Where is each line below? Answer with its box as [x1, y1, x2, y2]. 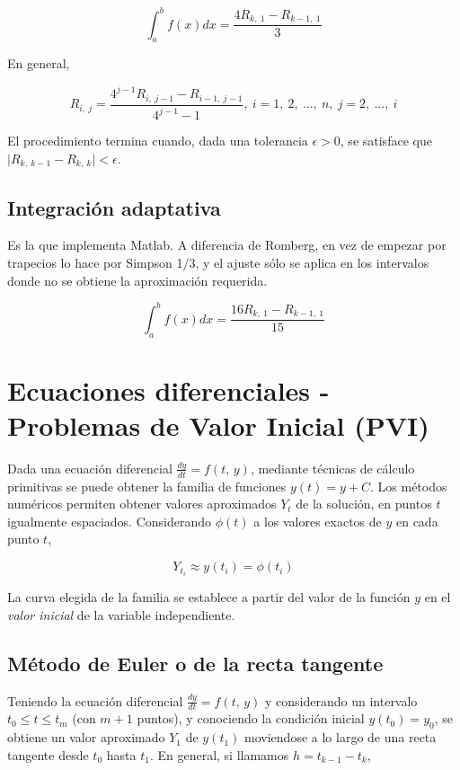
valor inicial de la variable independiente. [7, 605, 235, 624]
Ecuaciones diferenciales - [7, 371, 330, 408]
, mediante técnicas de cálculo [250, 458, 415, 477]
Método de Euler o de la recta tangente [7, 649, 384, 677]
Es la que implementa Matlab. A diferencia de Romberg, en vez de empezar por [7, 235, 447, 254]
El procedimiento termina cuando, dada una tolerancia [7, 131, 308, 150]
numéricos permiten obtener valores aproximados [7, 494, 277, 513]
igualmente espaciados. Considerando [7, 511, 211, 530]
